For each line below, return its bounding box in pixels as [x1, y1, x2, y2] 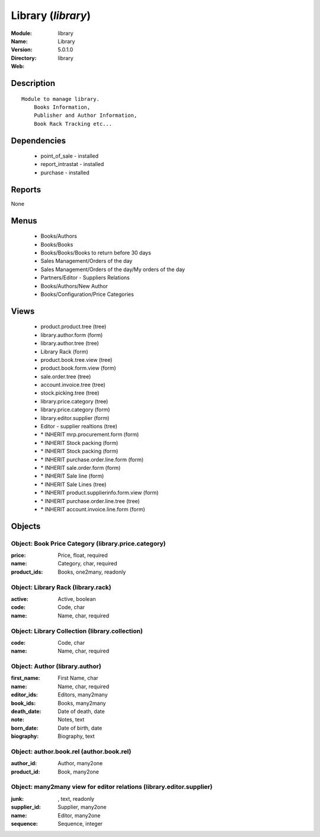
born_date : [11, 724, 39, 731]
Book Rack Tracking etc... [33, 120, 113, 127]
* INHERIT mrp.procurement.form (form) [40, 431, 139, 438]
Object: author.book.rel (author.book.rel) [11, 747, 132, 756]
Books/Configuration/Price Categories [40, 291, 135, 298]
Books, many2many [57, 699, 106, 706]
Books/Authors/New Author [40, 282, 108, 289]
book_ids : [11, 699, 36, 706]
